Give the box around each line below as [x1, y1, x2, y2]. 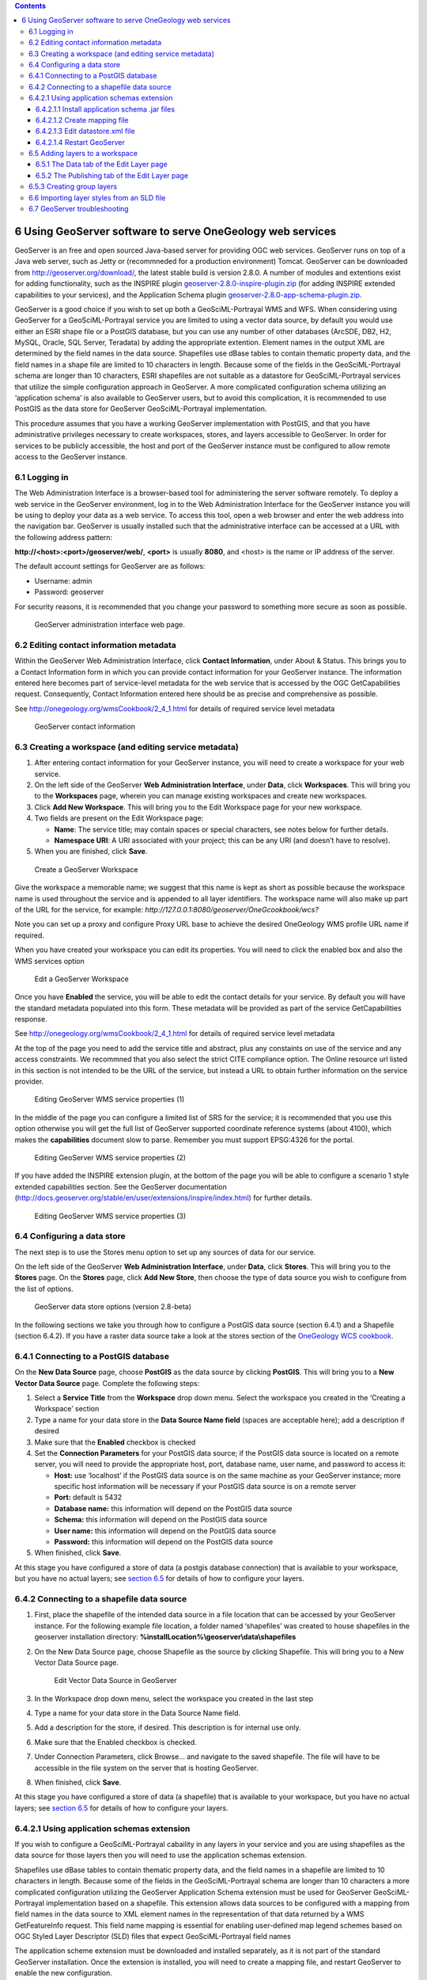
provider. [14, 1077, 44, 1087]
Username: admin [34, 576, 93, 585]
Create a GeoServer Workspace [34, 864, 138, 874]
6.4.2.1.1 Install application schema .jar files [36, 104, 176, 114]
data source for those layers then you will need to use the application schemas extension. [14, 1850, 307, 1860]
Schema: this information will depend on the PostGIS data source [54, 1515, 268, 1525]
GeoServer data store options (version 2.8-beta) [34, 1302, 192, 1312]
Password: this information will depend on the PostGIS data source [54, 1537, 274, 1547]
